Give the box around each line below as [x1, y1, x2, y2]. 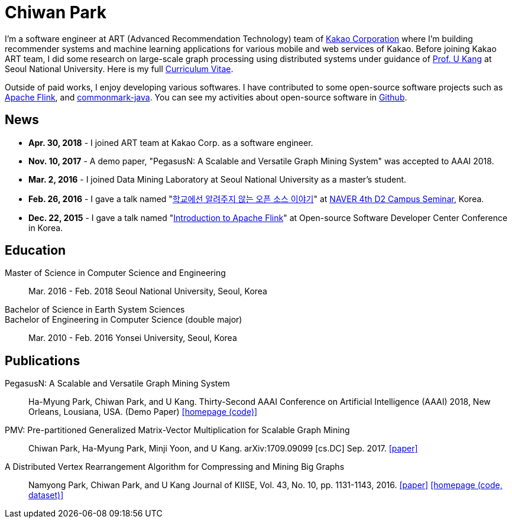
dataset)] [28, 490, 64, 501]
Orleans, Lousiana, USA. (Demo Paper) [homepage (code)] [28, 407, 258, 417]
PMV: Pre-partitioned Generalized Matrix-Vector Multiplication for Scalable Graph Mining [5, 425, 350, 436]
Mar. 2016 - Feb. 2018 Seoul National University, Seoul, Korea [28, 286, 267, 297]
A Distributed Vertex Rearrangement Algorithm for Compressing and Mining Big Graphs [5, 462, 345, 472]
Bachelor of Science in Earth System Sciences [5, 304, 185, 315]
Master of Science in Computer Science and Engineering [5, 268, 226, 278]
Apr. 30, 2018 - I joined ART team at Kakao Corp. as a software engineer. [28, 137, 313, 148]
